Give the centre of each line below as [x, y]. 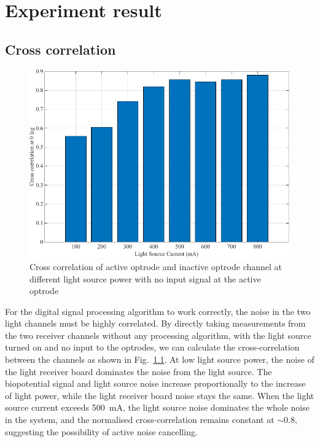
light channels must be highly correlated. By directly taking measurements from [155, 323]
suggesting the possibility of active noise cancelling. [101, 431]
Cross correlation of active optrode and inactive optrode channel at [156, 266]
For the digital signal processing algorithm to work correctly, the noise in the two [158, 311]
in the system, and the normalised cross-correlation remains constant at [140, 420]
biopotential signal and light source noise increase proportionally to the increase [155, 383]
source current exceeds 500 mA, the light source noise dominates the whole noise [157, 407]
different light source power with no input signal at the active [145, 278]
